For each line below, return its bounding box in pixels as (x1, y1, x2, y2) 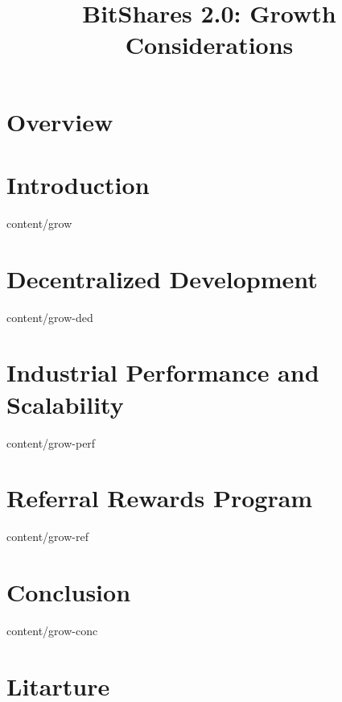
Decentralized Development (6, 262, 318, 295)
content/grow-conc (6, 621, 98, 638)
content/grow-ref (6, 528, 89, 545)
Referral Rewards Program (6, 481, 313, 514)
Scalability (6, 387, 124, 420)
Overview (6, 105, 113, 138)
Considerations (125, 28, 294, 61)
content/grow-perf (6, 434, 96, 451)
